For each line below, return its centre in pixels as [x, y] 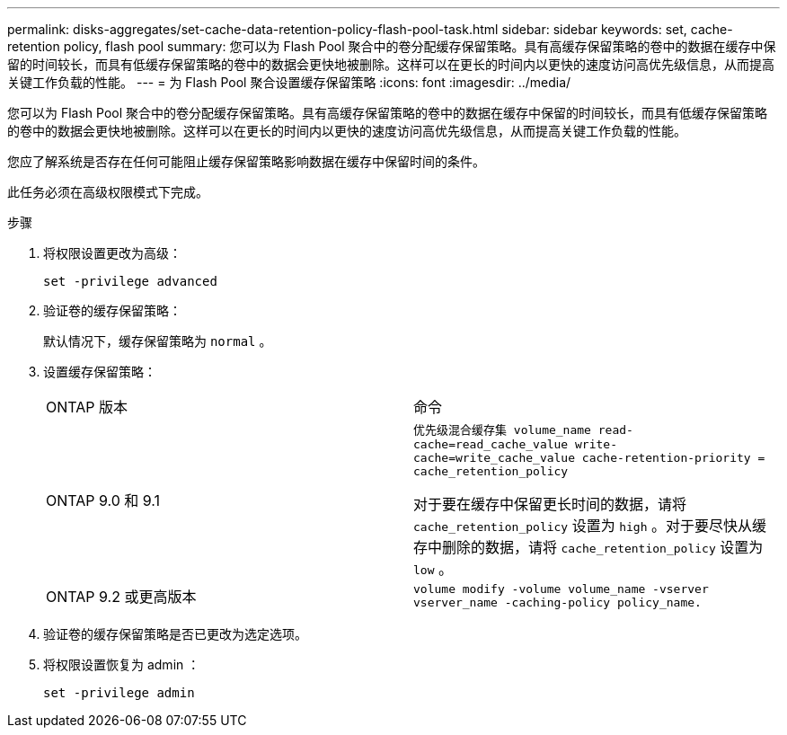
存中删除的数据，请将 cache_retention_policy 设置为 [588, 547]
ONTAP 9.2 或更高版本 [121, 597]
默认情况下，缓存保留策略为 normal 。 [158, 341]
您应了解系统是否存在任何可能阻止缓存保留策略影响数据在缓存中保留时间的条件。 [246, 161]
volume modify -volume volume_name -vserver [561, 589]
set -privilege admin [119, 693]
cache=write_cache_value [495, 458]
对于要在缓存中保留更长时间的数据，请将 [550, 504]
